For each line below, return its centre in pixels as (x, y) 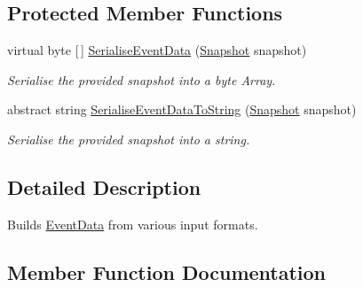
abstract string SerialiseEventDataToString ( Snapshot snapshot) (182, 109)
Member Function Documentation (167, 271)
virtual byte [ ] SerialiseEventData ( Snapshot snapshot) (157, 50)
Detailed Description (104, 186)
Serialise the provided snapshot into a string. (129, 139)
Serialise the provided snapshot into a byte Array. (142, 79)
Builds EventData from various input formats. (133, 224)
